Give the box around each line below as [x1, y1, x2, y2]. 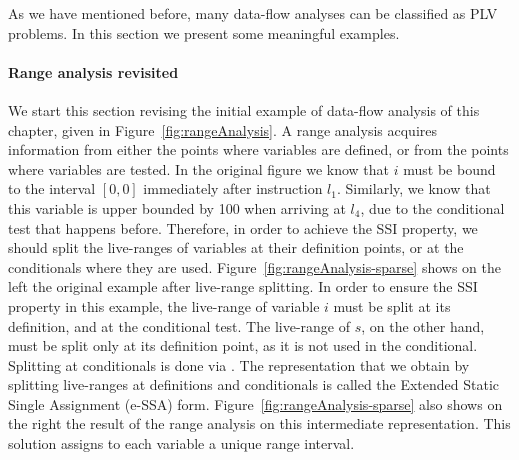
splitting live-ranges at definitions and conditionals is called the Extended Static [8, 374, 500, 395]
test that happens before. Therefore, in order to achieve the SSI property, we [8, 217, 478, 238]
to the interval [8, 178, 96, 199]
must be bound [403, 158, 496, 179]
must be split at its [333, 295, 451, 316]
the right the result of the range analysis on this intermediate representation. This [8, 413, 511, 434]
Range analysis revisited [8, 61, 179, 82]
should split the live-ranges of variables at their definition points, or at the [8, 237, 464, 258]
